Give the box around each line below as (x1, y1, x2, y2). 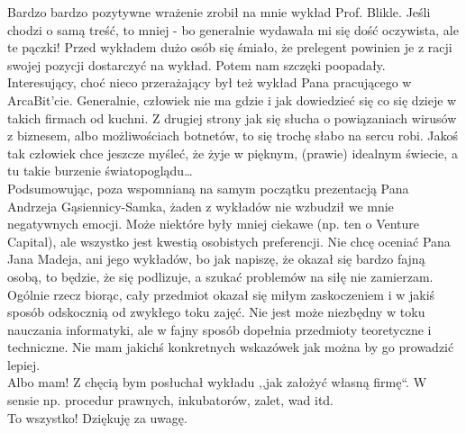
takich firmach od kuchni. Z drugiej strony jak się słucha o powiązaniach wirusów (7, 108, 457, 127)
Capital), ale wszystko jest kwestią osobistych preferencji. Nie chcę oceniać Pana (7, 231, 451, 250)
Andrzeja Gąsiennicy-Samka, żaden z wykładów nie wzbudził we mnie (7, 196, 394, 215)
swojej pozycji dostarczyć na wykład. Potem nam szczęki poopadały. (7, 55, 386, 74)
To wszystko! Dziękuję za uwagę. (7, 408, 187, 427)
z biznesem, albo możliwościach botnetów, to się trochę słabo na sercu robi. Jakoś (7, 126, 459, 145)
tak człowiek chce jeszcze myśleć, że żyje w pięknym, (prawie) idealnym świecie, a (7, 143, 458, 162)
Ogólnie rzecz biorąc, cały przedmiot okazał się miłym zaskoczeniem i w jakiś (7, 284, 435, 303)
